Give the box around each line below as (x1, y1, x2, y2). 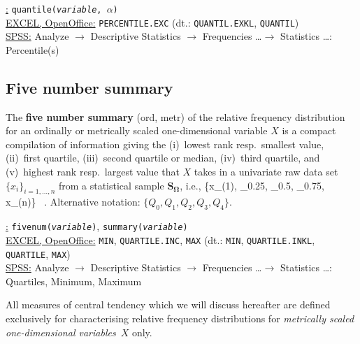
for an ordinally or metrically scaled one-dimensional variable (6, 123, 268, 138)
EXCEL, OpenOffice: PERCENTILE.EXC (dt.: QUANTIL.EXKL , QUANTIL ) (6, 15, 299, 29)
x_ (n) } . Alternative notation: (6, 194, 141, 209)
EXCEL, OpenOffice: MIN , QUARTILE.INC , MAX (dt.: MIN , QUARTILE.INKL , (6, 232, 315, 247)
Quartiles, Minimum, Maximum (6, 273, 142, 288)
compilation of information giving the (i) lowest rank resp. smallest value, (6, 136, 324, 151)
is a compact (282, 123, 336, 138)
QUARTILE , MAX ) (6, 246, 71, 261)
